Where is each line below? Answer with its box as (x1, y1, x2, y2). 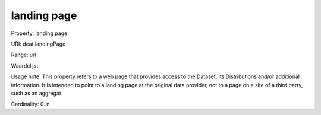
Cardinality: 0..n (11, 101, 50, 108)
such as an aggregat (11, 90, 62, 97)
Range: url (11, 51, 36, 59)
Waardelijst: (11, 62, 40, 69)
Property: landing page (11, 30, 68, 37)
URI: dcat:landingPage (11, 40, 66, 47)
